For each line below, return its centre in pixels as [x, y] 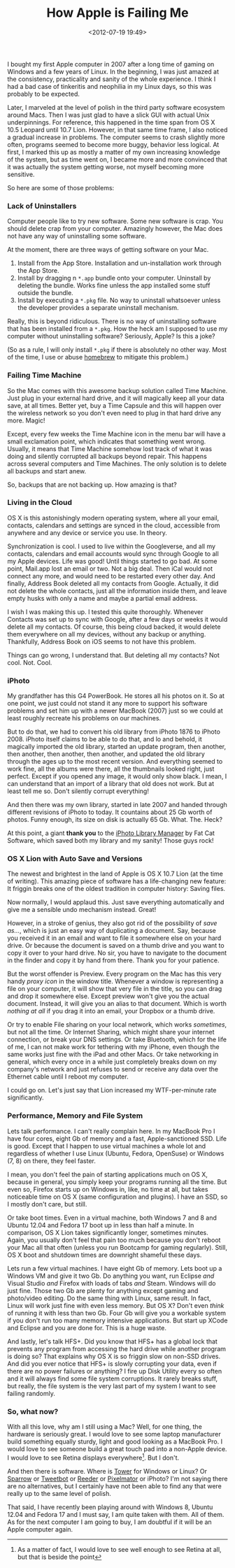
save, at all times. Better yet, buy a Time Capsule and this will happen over [114, 405]
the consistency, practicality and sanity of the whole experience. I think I [112, 79]
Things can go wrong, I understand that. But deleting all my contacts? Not [114, 655]
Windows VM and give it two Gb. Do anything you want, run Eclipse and [111, 1276]
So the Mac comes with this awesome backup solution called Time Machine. [117, 390]
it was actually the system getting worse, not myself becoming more [106, 166]
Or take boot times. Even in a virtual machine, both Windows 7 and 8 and [112, 1218]
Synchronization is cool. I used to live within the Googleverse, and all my [111, 546]
